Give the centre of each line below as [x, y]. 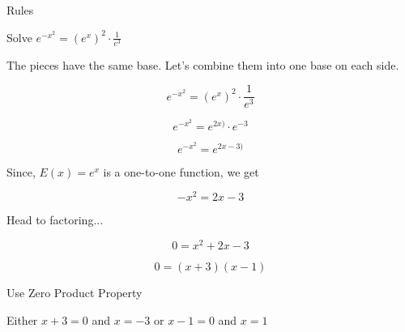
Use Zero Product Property [75, 292]
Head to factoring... [55, 220]
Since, [21, 171]
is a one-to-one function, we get [181, 171]
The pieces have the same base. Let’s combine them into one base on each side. [203, 64]
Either [22, 319]
